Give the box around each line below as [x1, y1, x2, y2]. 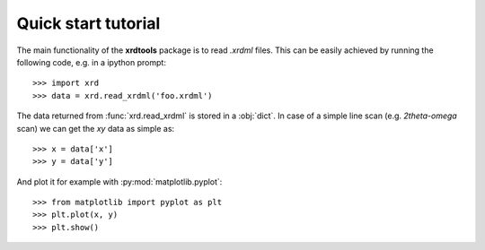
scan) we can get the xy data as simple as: [16, 123, 175, 134]
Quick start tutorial [16, 13, 161, 33]
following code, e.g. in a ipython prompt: [16, 56, 166, 67]
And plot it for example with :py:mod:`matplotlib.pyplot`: [16, 176, 223, 187]
